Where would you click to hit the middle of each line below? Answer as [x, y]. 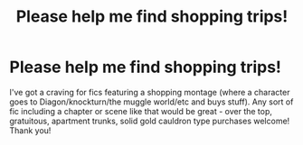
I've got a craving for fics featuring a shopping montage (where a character [150, 92]
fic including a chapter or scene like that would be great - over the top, [141, 111]
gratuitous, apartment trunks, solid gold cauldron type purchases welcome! [150, 121]
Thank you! [30, 130]
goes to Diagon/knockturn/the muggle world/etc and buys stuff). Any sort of [151, 102]
